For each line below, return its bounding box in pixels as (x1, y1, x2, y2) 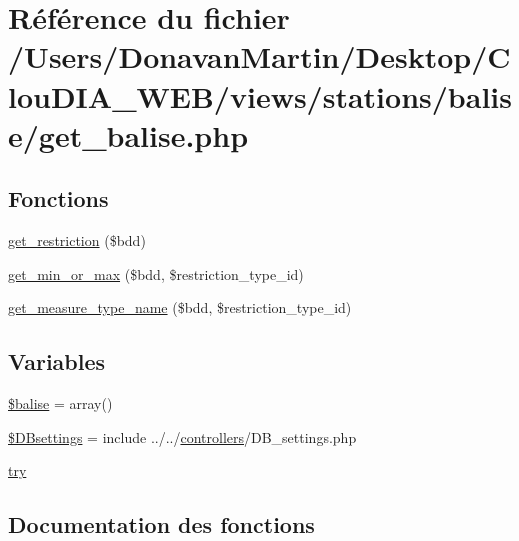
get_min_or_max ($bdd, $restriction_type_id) (8, 263, 304, 284)
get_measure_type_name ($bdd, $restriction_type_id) (8, 297, 352, 318)
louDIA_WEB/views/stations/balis (8, 75, 512, 116)
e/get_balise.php (8, 114, 249, 155)
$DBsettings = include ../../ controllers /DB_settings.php (8, 426, 357, 447)
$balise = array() (8, 393, 113, 414)
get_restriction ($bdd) (8, 230, 146, 251)
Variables (8, 346, 106, 377)
